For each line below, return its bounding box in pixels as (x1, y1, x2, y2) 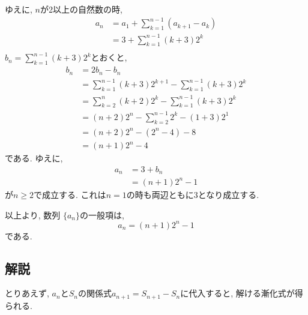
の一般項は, (80, 208, 124, 221)
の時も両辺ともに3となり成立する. (126, 188, 259, 200)
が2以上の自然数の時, (40, 3, 122, 15)
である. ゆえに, (5, 152, 63, 164)
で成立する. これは (34, 188, 106, 200)
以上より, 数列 (5, 208, 61, 221)
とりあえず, (5, 287, 49, 299)
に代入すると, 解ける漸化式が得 (180, 287, 303, 299)
